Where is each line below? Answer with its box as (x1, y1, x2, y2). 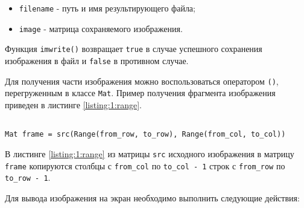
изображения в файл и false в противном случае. (5, 54, 189, 67)
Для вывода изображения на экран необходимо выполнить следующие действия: (5, 191, 300, 204)
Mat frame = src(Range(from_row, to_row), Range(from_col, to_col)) (5, 130, 286, 139)
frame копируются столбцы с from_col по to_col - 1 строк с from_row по (5, 159, 285, 172)
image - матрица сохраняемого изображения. (19, 22, 183, 34)
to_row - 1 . (5, 171, 51, 184)
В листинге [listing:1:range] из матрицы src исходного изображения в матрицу (5, 147, 294, 160)
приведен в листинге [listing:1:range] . (5, 98, 142, 111)
